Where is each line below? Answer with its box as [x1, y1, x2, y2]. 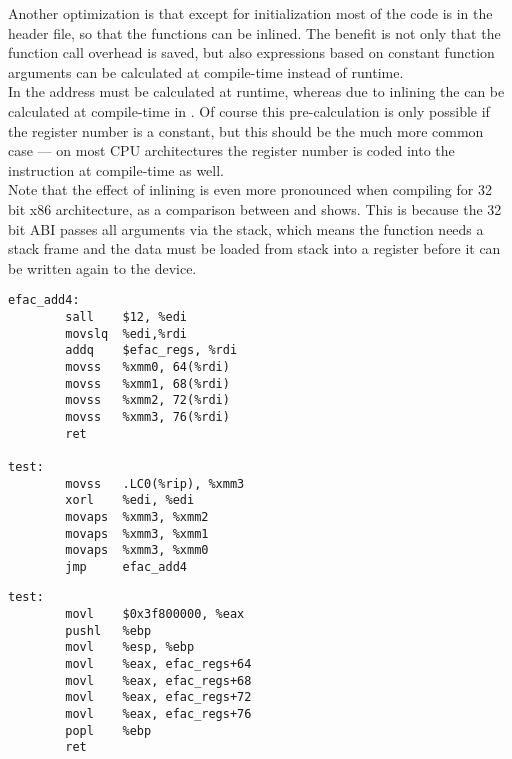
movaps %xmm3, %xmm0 [65, 543, 209, 558]
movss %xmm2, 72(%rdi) [65, 393, 230, 408]
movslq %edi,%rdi [65, 326, 187, 341]
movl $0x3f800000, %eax [65, 607, 245, 622]
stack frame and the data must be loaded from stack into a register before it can [8, 238, 501, 259]
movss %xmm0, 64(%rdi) [65, 359, 230, 374]
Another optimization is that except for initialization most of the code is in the [8, 3, 493, 23]
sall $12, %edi [65, 309, 187, 324]
